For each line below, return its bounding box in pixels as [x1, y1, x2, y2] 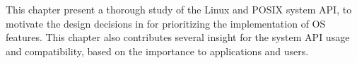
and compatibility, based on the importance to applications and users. [6, 43, 309, 58]
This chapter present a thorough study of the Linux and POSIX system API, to [6, 2, 352, 16]
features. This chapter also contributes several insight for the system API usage [6, 30, 350, 45]
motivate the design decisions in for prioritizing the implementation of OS [6, 16, 326, 30]
